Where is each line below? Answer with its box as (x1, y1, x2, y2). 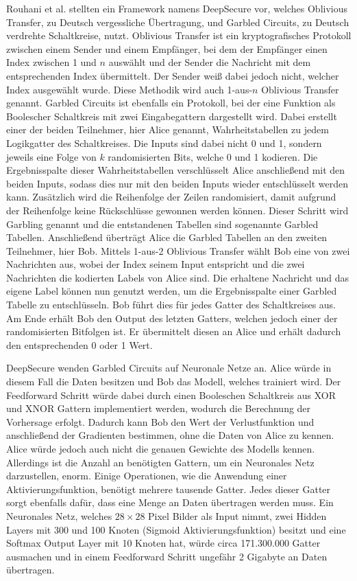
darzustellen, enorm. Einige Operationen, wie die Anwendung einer (6, 468, 287, 483)
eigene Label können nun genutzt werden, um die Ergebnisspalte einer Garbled (6, 284, 337, 298)
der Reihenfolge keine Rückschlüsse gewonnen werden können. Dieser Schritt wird (6, 203, 349, 217)
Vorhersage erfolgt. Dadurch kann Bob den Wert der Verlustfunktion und (6, 414, 315, 429)
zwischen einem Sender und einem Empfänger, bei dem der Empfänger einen (6, 41, 328, 56)
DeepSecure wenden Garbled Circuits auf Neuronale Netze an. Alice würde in (6, 361, 332, 375)
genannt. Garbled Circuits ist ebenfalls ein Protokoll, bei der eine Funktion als (6, 95, 336, 110)
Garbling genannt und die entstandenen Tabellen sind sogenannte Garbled (6, 216, 319, 231)
